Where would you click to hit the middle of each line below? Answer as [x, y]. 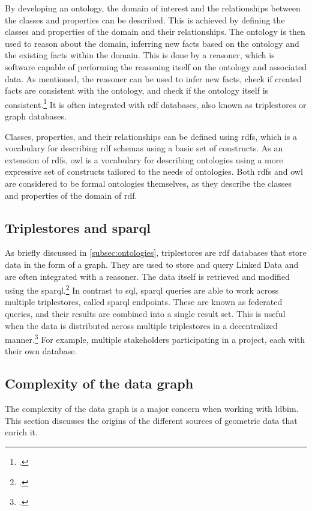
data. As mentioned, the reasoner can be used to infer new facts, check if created [153, 78]
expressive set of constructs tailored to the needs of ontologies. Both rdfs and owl [154, 171]
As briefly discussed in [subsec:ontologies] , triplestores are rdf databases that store [156, 252]
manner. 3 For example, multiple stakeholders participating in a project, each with [155, 338]
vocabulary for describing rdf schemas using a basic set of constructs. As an [144, 148]
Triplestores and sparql [78, 227]
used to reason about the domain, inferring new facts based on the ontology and [152, 43]
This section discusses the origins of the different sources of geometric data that [151, 420]
